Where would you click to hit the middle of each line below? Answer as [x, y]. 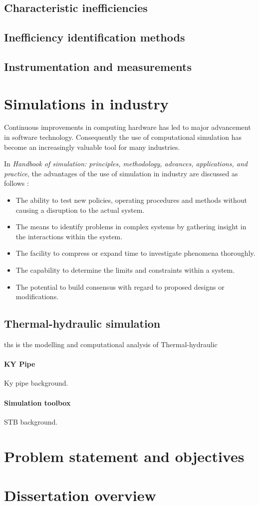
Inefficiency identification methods [95, 37]
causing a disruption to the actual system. [80, 210]
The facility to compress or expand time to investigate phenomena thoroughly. [135, 253]
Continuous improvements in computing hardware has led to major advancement [128, 127]
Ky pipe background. [36, 383]
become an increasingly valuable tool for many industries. [92, 147]
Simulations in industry [86, 103]
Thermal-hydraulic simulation [82, 323]
